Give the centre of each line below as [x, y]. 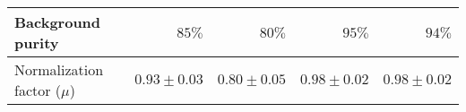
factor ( [38, 90]
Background [58, 22]
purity [37, 43]
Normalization [59, 69]
